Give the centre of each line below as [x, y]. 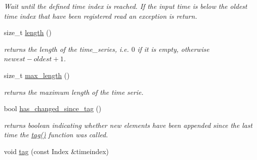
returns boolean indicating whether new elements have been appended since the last [128, 125]
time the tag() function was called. [56, 135]
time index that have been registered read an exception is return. [101, 16]
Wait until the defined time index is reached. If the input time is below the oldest [126, 6]
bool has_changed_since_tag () [53, 108]
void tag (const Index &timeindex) [57, 151]
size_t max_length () [37, 75]
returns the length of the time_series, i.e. [66, 49]
